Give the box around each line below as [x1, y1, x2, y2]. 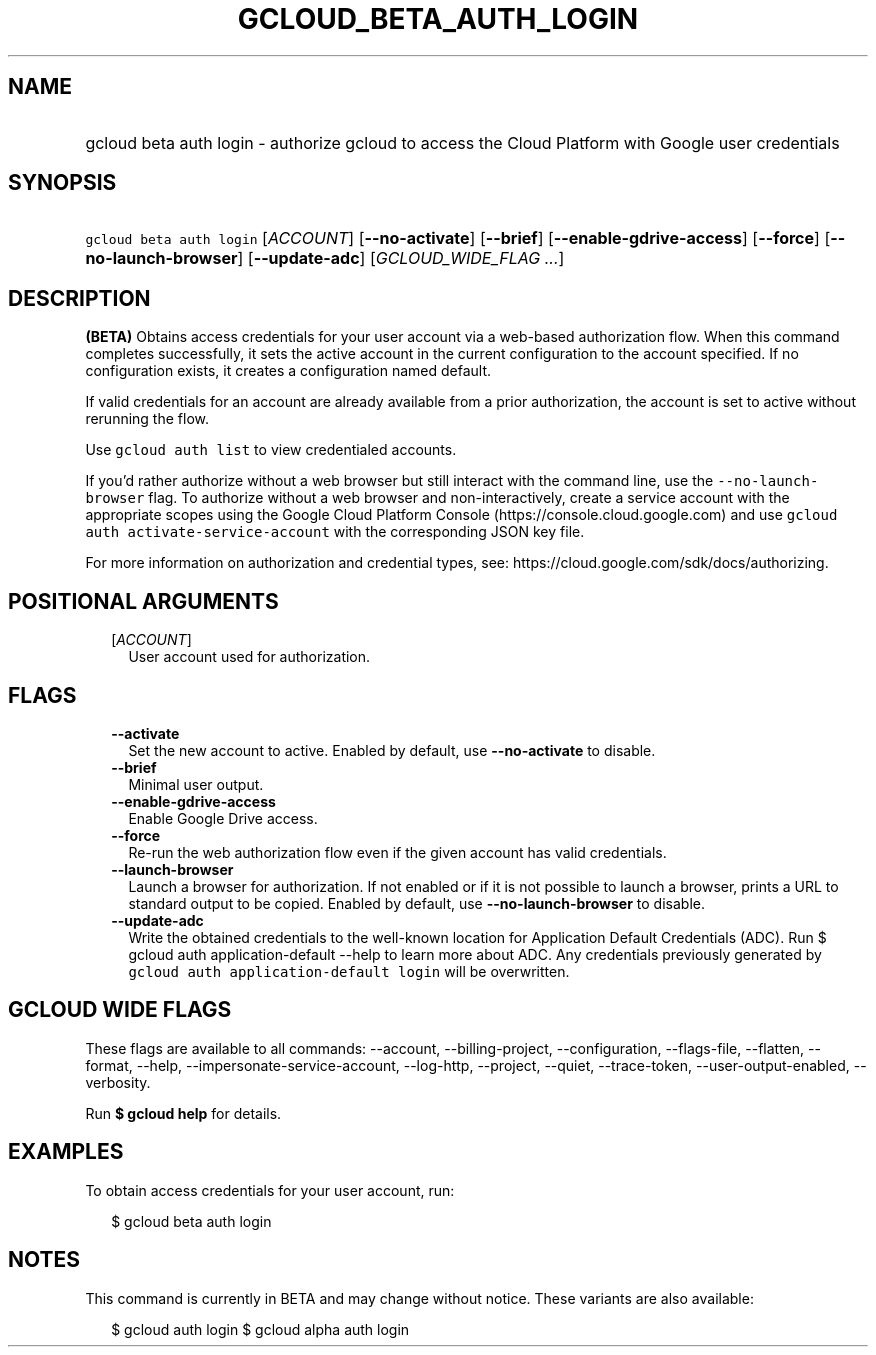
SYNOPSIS [8, 170, 117, 196]
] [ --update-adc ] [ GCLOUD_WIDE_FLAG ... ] [237, 248, 565, 269]
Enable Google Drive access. [128, 809, 318, 827]
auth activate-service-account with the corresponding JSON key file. [85, 523, 585, 541]
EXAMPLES [8, 1139, 124, 1165]
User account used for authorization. [128, 648, 371, 666]
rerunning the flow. [85, 410, 209, 428]
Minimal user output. [128, 775, 264, 793]
